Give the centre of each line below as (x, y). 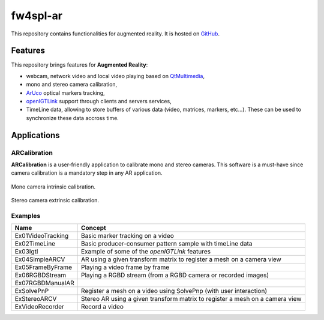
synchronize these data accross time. (73, 118)
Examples (26, 216)
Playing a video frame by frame (125, 267)
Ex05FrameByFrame (43, 267)
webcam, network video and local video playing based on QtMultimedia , (115, 76)
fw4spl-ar (37, 16)
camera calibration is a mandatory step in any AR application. (87, 173)
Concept (94, 228)
